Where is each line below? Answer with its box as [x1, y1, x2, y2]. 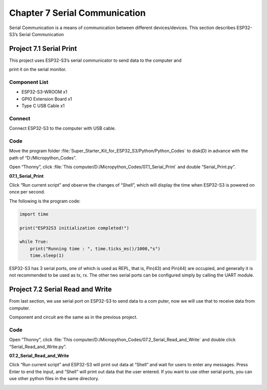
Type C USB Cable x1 [21, 103, 65, 109]
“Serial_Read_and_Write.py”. [9, 344, 67, 350]
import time [19, 211, 49, 217]
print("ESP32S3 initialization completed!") [19, 225, 130, 231]
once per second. [9, 189, 45, 195]
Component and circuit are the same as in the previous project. [9, 314, 138, 320]
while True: [19, 239, 49, 244]
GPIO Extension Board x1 [21, 96, 72, 102]
